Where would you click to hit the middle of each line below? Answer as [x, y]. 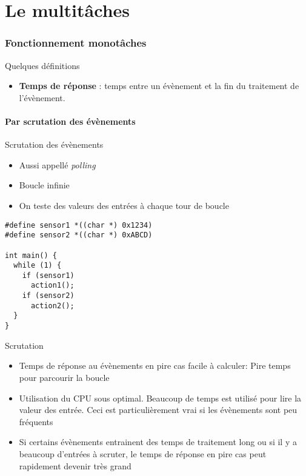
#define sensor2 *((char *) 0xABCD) [79, 235]
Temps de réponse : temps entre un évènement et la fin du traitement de [159, 86]
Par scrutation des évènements [70, 121]
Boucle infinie [44, 185]
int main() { [31, 255]
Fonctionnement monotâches [76, 43]
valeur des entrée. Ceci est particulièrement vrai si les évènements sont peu [158, 410]
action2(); [52, 306]
